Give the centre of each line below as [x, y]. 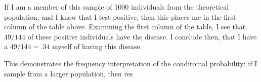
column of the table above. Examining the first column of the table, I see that [125, 27]
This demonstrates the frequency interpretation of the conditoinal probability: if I [131, 63]
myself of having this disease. [97, 46]
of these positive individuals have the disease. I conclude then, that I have [142, 36]
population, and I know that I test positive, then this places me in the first [120, 16]
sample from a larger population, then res [69, 73]
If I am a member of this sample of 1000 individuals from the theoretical [117, 7]
